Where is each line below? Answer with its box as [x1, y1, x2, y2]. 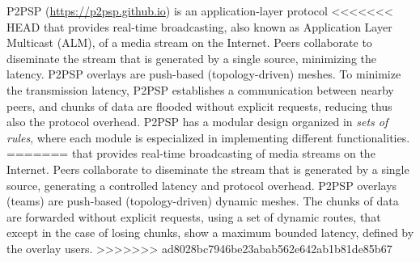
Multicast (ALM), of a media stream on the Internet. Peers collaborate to [6, 34, 372, 51]
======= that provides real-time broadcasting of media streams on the [6, 145, 375, 162]
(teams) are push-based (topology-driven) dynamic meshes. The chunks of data [6, 192, 399, 209]
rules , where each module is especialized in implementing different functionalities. [6, 129, 410, 146]
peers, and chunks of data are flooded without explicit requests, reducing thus [6, 97, 392, 114]
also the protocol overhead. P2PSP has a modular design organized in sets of [6, 113, 388, 130]
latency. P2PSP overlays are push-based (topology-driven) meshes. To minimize [6, 65, 401, 82]
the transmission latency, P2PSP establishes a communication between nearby [6, 81, 394, 98]
